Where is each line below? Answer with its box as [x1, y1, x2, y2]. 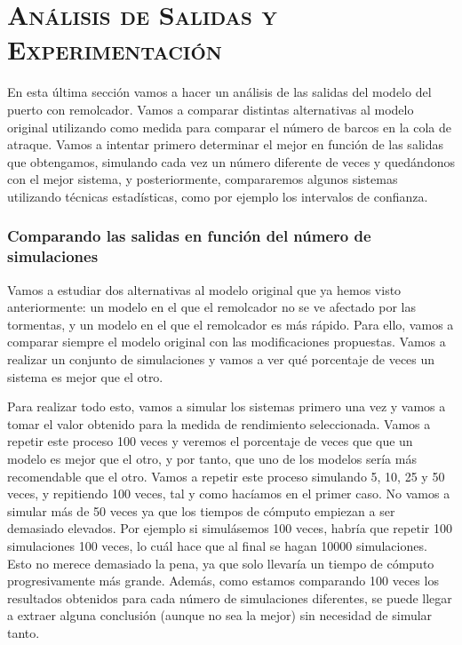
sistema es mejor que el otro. [7, 367, 163, 386]
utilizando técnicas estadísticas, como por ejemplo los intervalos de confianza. [7, 187, 428, 205]
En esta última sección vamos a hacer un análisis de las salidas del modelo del [7, 83, 432, 101]
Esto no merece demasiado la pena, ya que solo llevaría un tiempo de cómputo [7, 553, 434, 572]
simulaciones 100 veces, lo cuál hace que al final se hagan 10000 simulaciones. [7, 536, 427, 554]
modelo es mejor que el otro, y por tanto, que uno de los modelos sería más [7, 449, 417, 467]
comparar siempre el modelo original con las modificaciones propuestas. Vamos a [7, 332, 446, 351]
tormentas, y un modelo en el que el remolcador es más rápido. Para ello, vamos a [7, 315, 454, 333]
